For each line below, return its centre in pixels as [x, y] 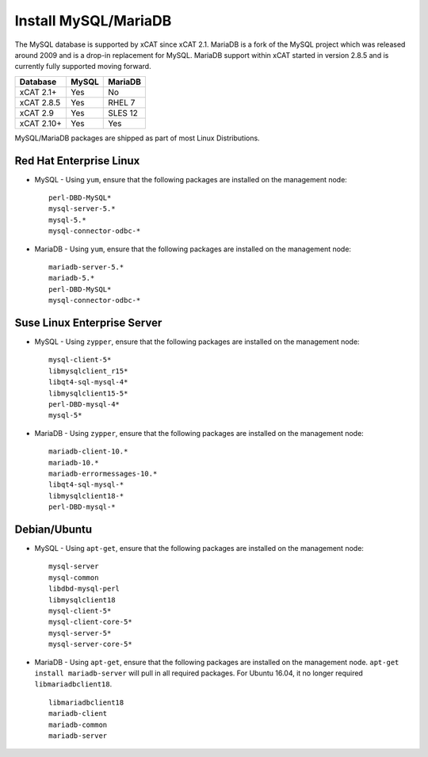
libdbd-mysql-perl [84, 589]
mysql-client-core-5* [90, 622]
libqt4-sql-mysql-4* [88, 382]
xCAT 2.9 [37, 113]
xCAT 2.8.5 [40, 102]
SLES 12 [123, 113]
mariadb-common [78, 725]
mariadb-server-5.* [86, 267]
